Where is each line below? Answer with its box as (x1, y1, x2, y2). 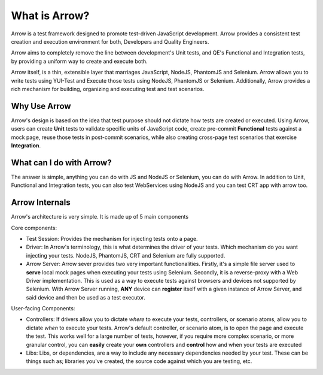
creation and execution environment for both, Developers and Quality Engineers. (11, 38, 209, 45)
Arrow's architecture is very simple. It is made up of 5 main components (11, 213, 188, 220)
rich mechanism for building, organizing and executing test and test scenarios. (11, 85, 205, 92)
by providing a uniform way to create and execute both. (11, 58, 148, 65)
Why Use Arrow (11, 101, 71, 111)
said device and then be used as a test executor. (26, 294, 146, 301)
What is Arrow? (11, 9, 90, 22)
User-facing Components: (11, 305, 75, 312)
